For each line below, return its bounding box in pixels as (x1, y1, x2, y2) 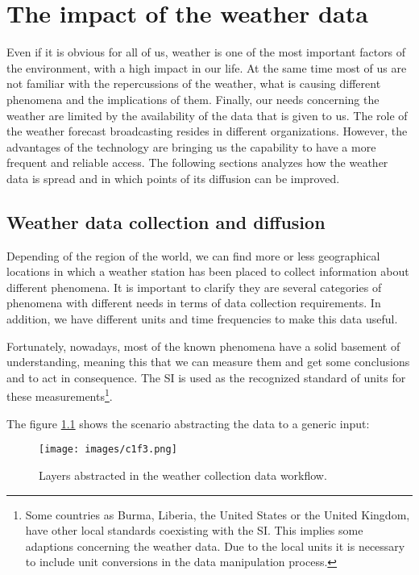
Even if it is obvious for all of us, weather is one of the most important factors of (6, 44, 406, 60)
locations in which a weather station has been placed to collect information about (6, 263, 409, 280)
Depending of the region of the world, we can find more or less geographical (6, 247, 380, 264)
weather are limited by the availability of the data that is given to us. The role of (6, 106, 408, 123)
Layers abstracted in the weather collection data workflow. (39, 466, 327, 483)
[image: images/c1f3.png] (39, 444, 177, 456)
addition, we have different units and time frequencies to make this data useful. (6, 310, 398, 327)
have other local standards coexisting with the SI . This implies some (25, 522, 363, 539)
